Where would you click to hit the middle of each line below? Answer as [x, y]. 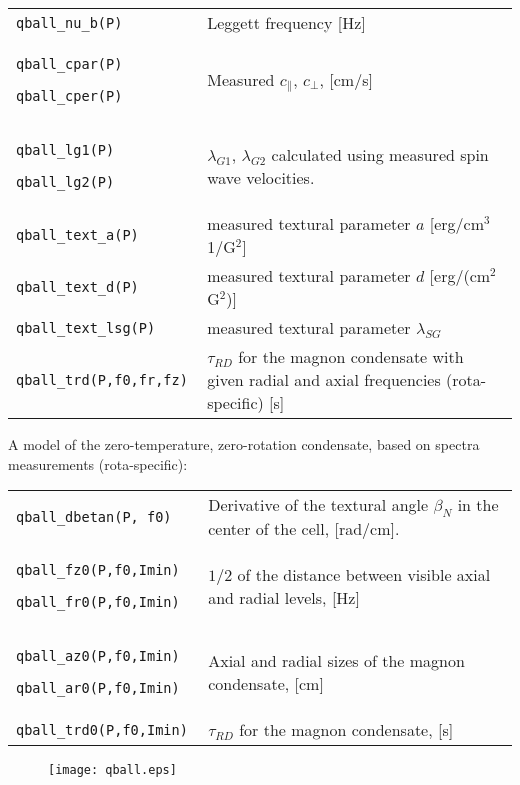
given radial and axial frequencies [324, 379]
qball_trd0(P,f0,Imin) [102, 729]
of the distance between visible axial [364, 575]
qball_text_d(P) [77, 287]
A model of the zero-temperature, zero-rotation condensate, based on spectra [244, 444]
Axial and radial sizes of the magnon [336, 661]
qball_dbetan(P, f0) [94, 516]
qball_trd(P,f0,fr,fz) [102, 379]
